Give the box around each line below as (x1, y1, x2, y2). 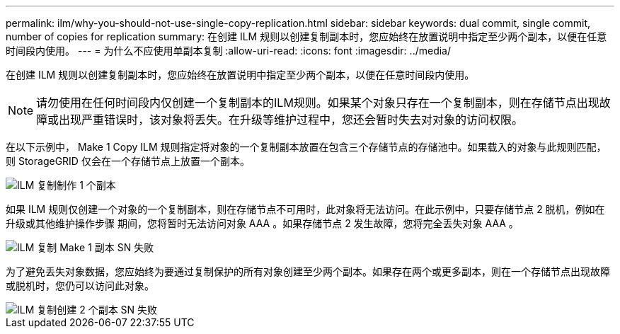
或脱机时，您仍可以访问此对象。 (6, 280, 154, 292)
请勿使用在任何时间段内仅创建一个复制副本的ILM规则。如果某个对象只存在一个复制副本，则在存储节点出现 (36, 96, 599, 110)
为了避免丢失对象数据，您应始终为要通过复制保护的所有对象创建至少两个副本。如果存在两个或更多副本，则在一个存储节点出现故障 (6, 265, 610, 277)
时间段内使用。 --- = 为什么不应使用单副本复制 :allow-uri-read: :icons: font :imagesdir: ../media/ (6, 45, 452, 57)
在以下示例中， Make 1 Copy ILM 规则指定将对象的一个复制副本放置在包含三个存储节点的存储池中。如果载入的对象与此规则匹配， (6, 141, 607, 153)
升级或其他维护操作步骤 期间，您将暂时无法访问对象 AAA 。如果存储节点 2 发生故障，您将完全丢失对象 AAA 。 (6, 217, 519, 229)
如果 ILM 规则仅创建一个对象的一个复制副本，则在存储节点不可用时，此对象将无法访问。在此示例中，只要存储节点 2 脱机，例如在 (6, 203, 605, 215)
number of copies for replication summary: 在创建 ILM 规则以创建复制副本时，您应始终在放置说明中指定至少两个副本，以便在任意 (6, 30, 607, 42)
